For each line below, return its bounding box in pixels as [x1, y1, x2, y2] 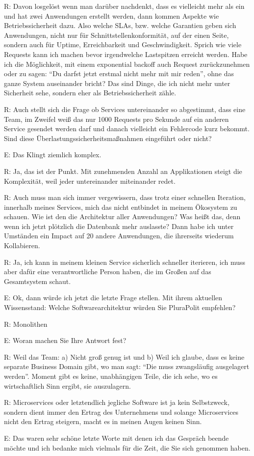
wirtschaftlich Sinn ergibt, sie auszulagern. [4, 380, 131, 391]
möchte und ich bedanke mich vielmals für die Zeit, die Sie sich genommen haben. [4, 442, 251, 453]
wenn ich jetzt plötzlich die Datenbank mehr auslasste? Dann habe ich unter [4, 221, 234, 231]
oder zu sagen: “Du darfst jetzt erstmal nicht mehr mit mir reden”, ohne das [4, 68, 234, 79]
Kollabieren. [4, 240, 40, 251]
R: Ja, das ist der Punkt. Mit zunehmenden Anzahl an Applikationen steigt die [4, 166, 242, 176]
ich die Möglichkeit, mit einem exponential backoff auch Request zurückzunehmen [4, 58, 250, 69]
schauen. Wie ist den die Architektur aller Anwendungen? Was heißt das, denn [4, 211, 241, 222]
